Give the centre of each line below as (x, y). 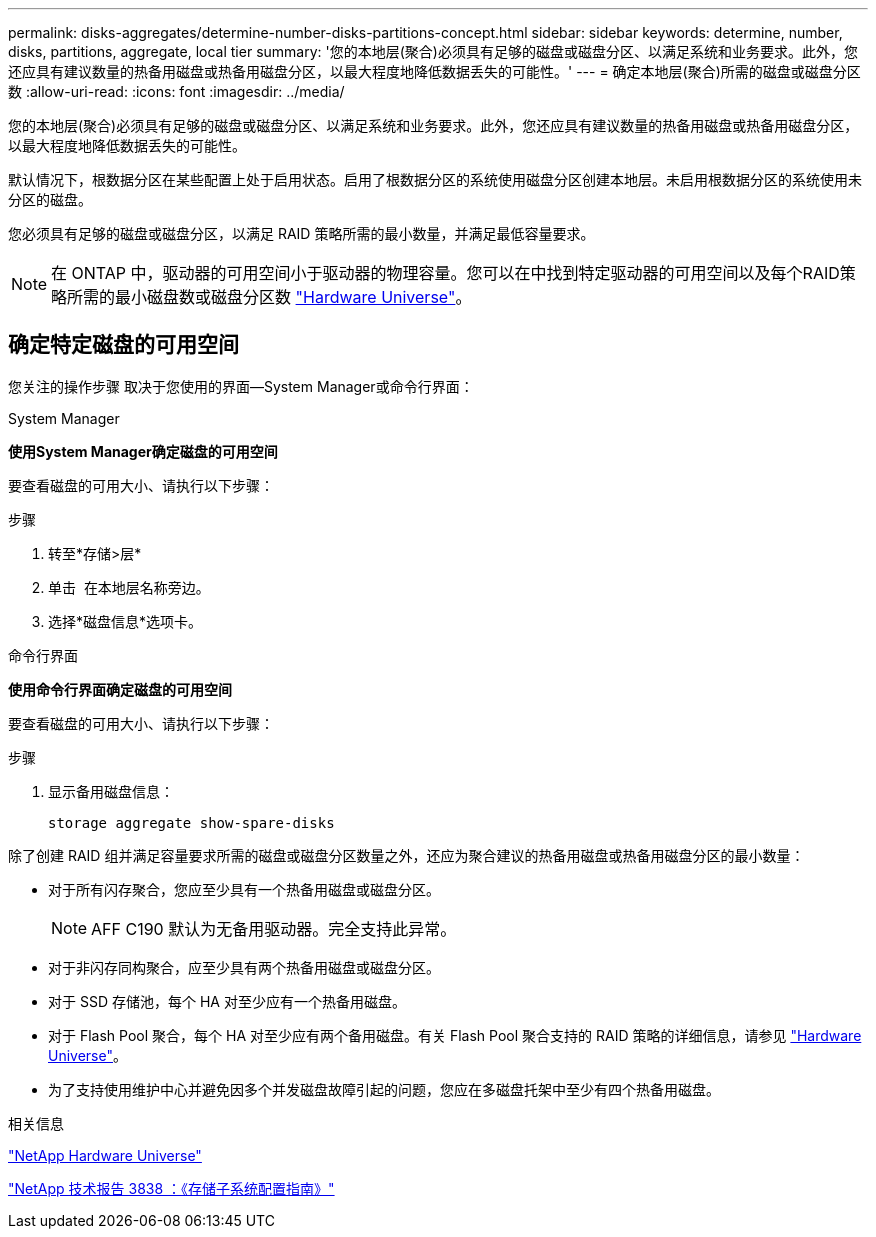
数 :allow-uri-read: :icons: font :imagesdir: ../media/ (176, 91)
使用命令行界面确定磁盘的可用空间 (120, 689)
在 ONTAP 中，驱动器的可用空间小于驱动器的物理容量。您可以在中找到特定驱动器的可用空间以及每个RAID (445, 273)
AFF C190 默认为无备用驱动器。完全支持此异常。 (274, 928)
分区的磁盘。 (50, 199)
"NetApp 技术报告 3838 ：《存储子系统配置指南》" (171, 1188)
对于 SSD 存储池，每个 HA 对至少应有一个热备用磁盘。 (227, 1001)
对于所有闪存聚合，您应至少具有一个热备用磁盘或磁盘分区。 (244, 889)
